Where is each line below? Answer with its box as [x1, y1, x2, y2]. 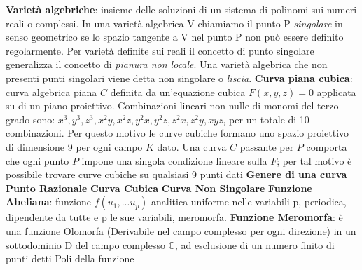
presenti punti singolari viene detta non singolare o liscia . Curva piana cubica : [6, 70, 353, 85]
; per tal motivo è [277, 153, 352, 168]
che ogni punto [6, 153, 69, 168]
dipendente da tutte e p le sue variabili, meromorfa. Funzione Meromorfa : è [6, 210, 343, 224]
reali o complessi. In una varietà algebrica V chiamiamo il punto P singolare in [6, 15, 343, 30]
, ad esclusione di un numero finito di [174, 237, 335, 252]
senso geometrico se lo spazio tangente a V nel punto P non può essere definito [6, 29, 344, 44]
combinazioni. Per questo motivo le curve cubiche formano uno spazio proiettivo [6, 126, 349, 140]
